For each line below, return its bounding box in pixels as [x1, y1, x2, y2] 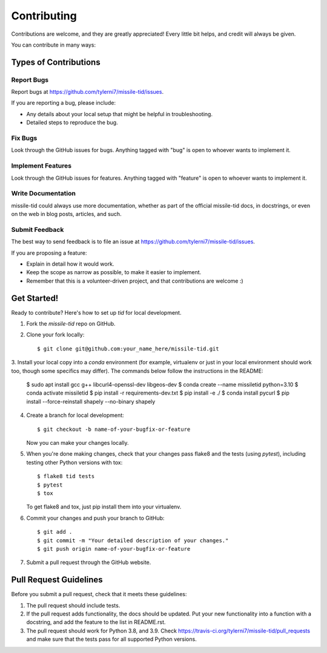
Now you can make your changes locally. [26, 439, 129, 446]
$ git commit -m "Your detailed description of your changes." [37, 537, 229, 544]
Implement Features [11, 162, 72, 170]
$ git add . [37, 528, 73, 536]
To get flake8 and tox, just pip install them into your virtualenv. [26, 503, 182, 511]
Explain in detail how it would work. [26, 260, 114, 267]
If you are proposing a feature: [11, 249, 87, 257]
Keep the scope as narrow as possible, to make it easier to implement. [26, 269, 202, 276]
